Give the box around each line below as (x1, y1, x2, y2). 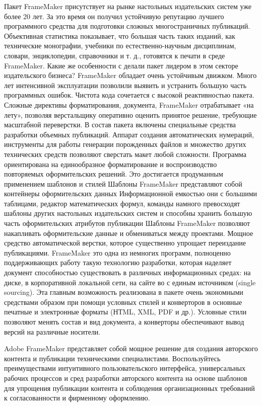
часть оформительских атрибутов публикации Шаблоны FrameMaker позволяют (4, 218, 250, 228)
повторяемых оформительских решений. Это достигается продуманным (4, 169, 223, 179)
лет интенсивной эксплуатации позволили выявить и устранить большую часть (4, 79, 247, 90)
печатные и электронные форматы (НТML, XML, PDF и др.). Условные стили (4, 306, 247, 317)
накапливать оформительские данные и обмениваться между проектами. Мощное (4, 227, 253, 238)
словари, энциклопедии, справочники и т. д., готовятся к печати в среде (4, 50, 225, 60)
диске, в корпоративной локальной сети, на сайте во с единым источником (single (4, 277, 256, 287)
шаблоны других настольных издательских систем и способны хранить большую (4, 208, 252, 218)
